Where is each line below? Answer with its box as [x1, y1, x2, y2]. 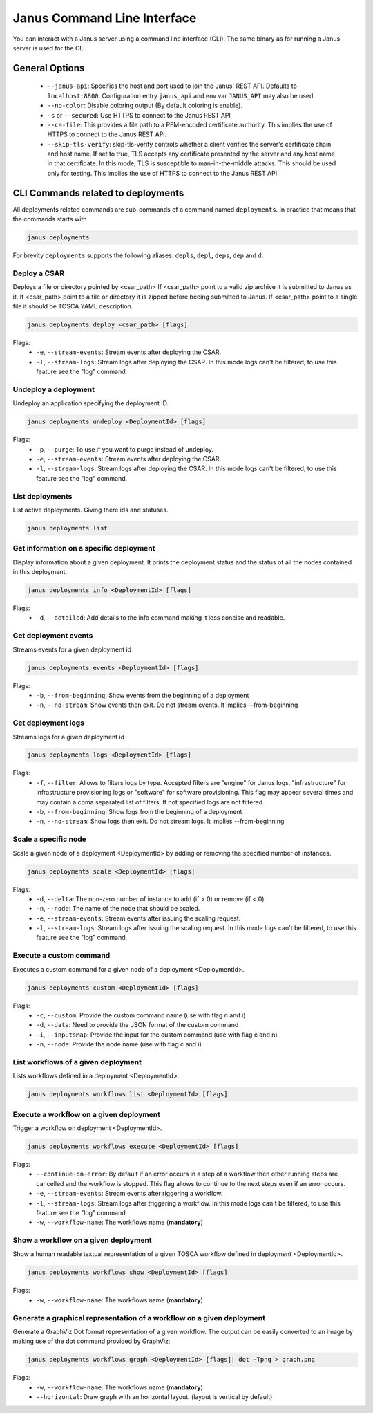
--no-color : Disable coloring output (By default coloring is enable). [47, 101, 243, 110]
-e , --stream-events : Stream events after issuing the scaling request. [36, 914, 241, 923]
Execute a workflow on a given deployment [12, 1109, 160, 1119]
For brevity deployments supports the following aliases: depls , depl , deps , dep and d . [12, 251, 264, 259]
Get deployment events [12, 631, 93, 640]
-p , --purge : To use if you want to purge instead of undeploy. [36, 445, 214, 453]
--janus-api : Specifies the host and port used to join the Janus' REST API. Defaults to [47, 82, 297, 90]
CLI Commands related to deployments [12, 187, 184, 198]
